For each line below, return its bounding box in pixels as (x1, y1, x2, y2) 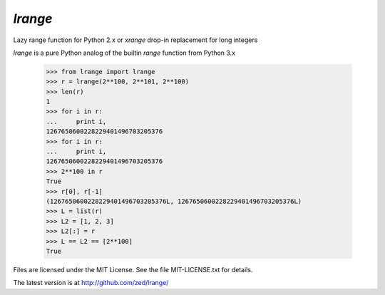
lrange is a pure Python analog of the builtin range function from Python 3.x (13, 48, 235, 57)
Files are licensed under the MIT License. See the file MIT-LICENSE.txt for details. (13, 265, 253, 274)
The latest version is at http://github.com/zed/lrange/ (13, 279, 169, 287)
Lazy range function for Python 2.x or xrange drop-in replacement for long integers (13, 36, 258, 44)
